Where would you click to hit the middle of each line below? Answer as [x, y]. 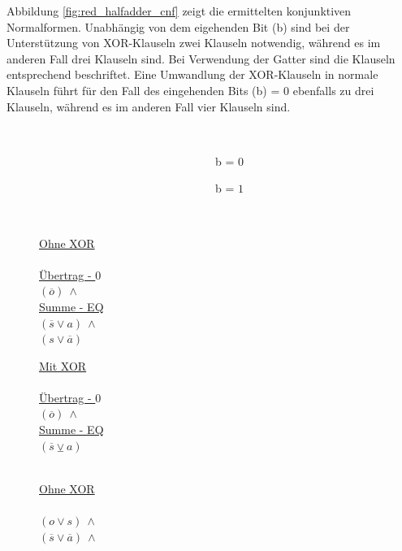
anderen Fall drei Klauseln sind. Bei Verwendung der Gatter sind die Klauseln [201, 58]
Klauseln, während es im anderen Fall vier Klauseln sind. [149, 106]
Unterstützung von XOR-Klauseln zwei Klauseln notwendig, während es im [194, 43]
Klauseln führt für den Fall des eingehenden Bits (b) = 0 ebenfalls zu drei [190, 90]
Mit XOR [63, 365]
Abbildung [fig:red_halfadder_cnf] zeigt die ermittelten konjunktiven [179, 11]
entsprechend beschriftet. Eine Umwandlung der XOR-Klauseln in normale [192, 74]
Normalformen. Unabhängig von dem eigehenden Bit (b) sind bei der [178, 26]
